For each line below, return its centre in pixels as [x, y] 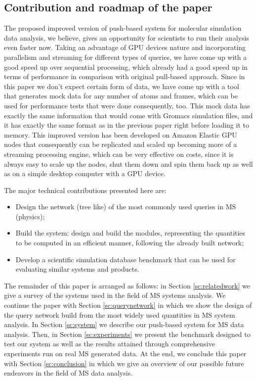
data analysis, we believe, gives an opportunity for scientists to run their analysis [127, 37]
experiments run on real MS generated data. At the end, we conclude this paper [125, 354]
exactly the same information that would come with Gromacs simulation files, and [128, 115]
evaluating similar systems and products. [77, 269]
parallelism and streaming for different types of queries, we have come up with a [126, 57]
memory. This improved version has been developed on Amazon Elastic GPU [121, 134]
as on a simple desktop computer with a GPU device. [85, 173]
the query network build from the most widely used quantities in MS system [120, 314]
